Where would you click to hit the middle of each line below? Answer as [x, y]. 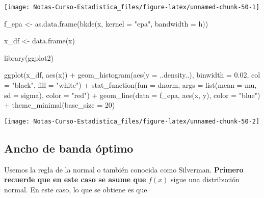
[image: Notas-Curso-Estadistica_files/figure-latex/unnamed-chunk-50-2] [132, 121]
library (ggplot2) [29, 57]
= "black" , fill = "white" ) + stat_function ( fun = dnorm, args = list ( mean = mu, [130, 85]
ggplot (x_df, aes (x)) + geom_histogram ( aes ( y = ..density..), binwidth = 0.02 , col [132, 75]
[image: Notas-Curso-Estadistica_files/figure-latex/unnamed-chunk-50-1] [132, 7]
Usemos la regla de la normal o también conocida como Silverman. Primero [124, 169]
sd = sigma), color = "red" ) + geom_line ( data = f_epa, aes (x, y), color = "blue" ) [132, 95]
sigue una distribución [205, 179]
